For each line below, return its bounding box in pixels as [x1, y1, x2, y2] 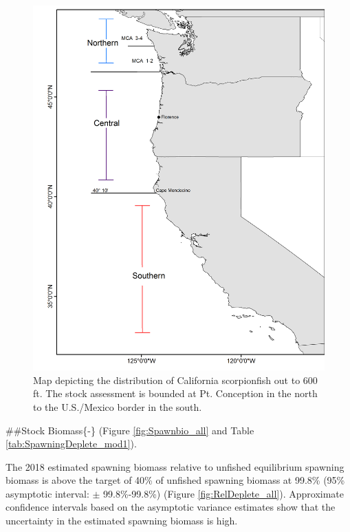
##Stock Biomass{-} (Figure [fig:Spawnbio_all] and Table [6, 423, 254, 437]
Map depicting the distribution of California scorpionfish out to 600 [33, 372, 318, 387]
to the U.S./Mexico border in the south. [33, 399, 202, 414]
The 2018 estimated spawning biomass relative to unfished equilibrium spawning [6, 459, 344, 474]
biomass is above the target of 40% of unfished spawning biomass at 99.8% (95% [6, 473, 345, 487]
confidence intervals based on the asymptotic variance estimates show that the [6, 500, 336, 514]
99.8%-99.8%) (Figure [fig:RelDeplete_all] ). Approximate [103, 486, 344, 500]
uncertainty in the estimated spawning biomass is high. [6, 513, 238, 528]
